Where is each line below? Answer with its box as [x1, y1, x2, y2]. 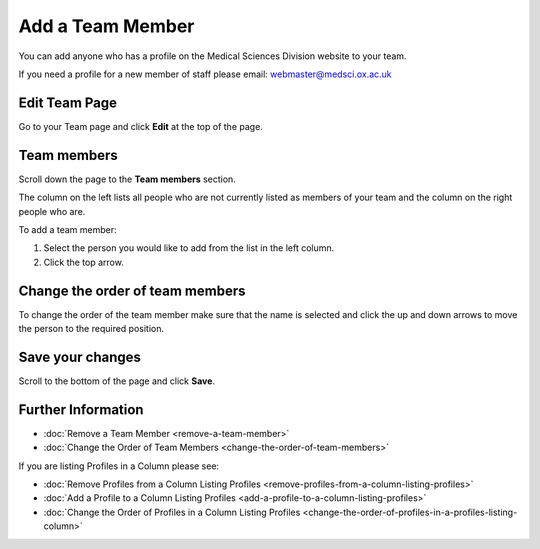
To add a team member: [18, 223, 117, 235]
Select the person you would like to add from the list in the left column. [43, 242, 335, 254]
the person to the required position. [18, 323, 165, 334]
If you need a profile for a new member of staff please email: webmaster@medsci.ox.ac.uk [18, 68, 392, 80]
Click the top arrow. [43, 256, 124, 268]
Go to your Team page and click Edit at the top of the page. [18, 120, 264, 132]
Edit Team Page [18, 94, 118, 111]
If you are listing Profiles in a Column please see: [18, 460, 220, 472]
